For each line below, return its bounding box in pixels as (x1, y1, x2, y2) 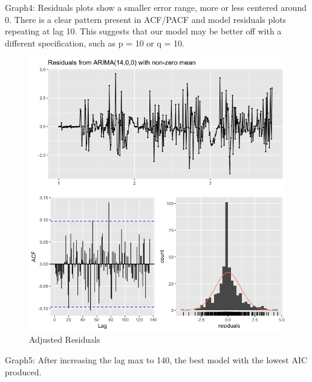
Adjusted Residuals (29, 333, 100, 346)
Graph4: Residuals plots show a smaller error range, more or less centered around (5, 1, 307, 13)
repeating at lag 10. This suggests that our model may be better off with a (5, 25, 282, 37)
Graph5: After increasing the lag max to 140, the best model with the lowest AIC (5, 354, 308, 366)
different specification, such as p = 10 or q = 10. (5, 36, 185, 49)
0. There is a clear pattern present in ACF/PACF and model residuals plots (5, 13, 287, 25)
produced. (5, 365, 42, 378)
